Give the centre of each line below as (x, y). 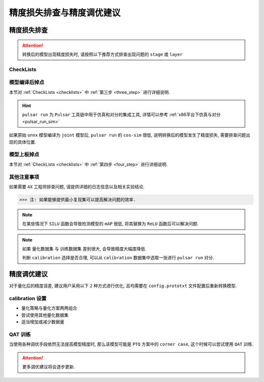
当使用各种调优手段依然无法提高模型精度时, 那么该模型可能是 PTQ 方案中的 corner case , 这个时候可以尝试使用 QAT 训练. (131, 344)
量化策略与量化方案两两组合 (49, 308)
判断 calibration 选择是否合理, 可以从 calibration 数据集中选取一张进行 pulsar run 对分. (118, 258)
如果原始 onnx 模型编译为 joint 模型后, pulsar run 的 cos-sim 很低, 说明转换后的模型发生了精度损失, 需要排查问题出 (130, 135)
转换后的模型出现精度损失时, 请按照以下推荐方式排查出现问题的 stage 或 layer (102, 54)
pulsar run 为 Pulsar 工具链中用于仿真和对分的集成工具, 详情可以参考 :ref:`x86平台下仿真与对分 (121, 114)
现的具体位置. (23, 142)
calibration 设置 (28, 298)
